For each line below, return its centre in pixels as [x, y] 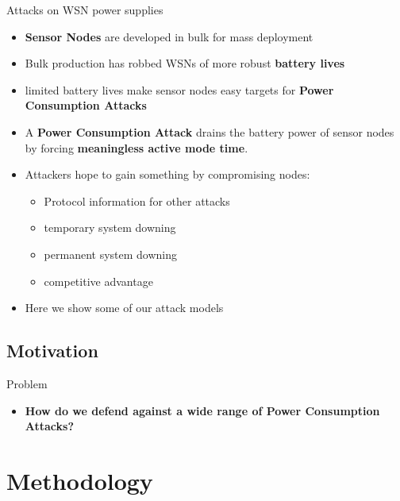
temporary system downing [110, 227]
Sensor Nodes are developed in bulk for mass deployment [169, 36]
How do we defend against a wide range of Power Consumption [202, 410]
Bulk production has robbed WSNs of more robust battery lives [185, 63]
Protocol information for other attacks [137, 200]
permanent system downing [111, 254]
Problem [27, 383]
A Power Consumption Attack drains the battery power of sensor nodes [210, 131]
